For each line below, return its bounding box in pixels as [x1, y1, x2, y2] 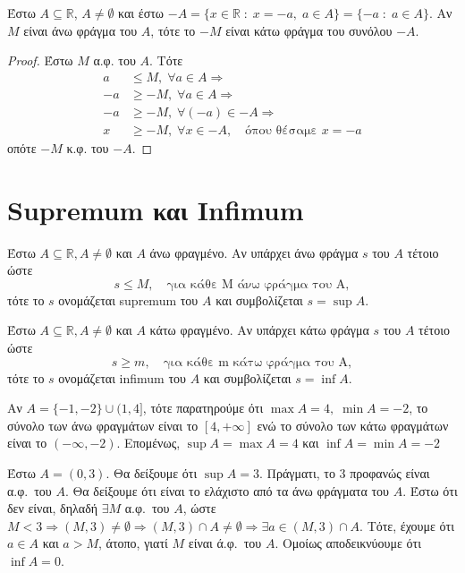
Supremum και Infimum [7, 191, 304, 227]
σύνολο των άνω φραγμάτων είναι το [7, 415, 199, 434]
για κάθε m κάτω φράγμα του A [163, 355, 348, 369]
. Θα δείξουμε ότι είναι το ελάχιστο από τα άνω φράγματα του [64, 481, 390, 500]
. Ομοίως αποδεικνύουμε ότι [275, 534, 421, 552]
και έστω [118, 4, 165, 21]
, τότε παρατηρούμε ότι [142, 398, 264, 417]
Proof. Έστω [7, 51, 73, 70]
